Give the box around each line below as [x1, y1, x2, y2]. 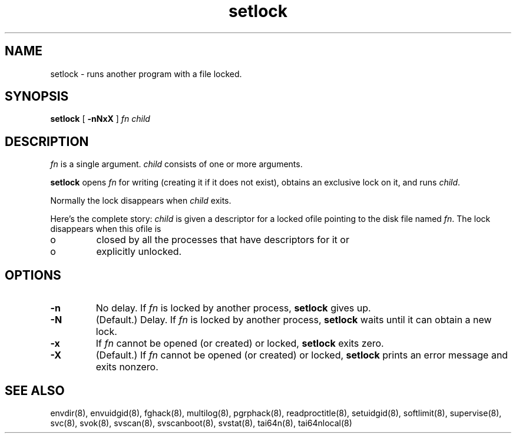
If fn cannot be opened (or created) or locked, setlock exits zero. [95, 337, 384, 350]
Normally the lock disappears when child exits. [50, 195, 231, 206]
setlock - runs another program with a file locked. [50, 68, 242, 79]
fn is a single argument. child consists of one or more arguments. [50, 159, 303, 170]
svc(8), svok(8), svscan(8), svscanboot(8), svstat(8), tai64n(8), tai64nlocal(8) [50, 417, 352, 428]
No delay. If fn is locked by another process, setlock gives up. [95, 302, 371, 314]
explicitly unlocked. [96, 245, 182, 258]
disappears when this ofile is [50, 224, 161, 234]
